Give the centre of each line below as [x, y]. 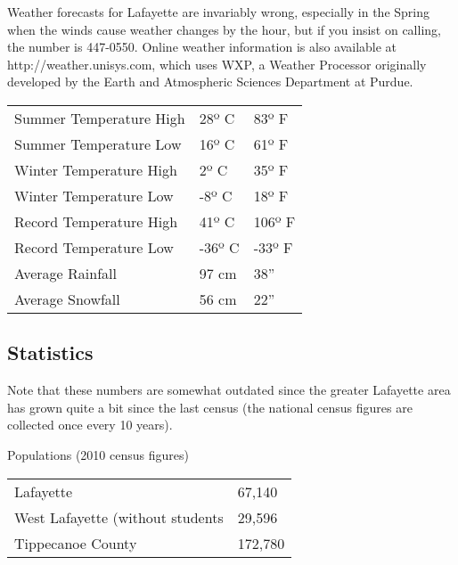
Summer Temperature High [100, 118]
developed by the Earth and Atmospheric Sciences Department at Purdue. [210, 82]
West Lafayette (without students [119, 517]
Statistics [50, 352]
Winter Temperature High [96, 169]
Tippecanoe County [76, 543]
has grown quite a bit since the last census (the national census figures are [210, 407]
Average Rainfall [65, 273]
